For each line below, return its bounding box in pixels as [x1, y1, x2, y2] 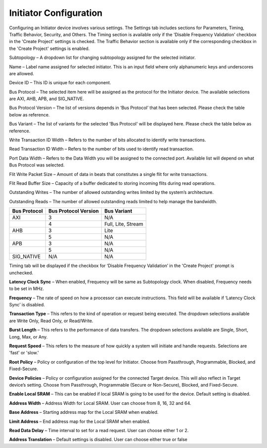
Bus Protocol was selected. [9, 162, 65, 168]
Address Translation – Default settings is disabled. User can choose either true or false [9, 437, 187, 443]
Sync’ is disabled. [9, 302, 45, 308]
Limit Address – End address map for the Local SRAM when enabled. [9, 418, 150, 424]
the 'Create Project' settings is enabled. [9, 45, 90, 52]
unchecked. [9, 270, 34, 276]
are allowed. [9, 70, 34, 76]
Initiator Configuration [9, 7, 103, 18]
